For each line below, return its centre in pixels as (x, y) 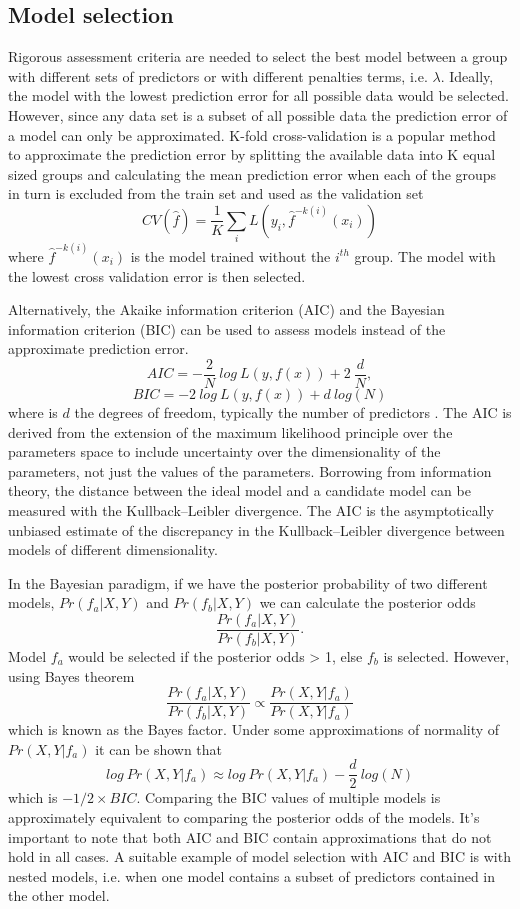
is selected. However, (446, 655)
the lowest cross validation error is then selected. (157, 275)
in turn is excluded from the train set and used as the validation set (216, 193)
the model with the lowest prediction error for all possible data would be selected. (258, 95)
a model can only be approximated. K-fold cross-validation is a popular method (252, 134)
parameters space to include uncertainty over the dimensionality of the (224, 451)
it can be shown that (159, 748)
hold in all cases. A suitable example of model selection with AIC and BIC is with (259, 856)
